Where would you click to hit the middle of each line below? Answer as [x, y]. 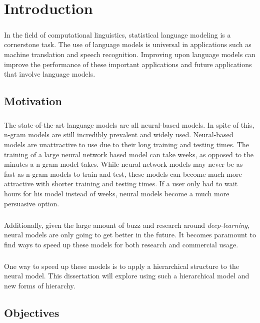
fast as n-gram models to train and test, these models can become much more [123, 174]
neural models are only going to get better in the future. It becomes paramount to [130, 235]
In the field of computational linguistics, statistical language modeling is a [117, 34]
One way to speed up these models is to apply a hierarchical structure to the [121, 266]
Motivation [33, 101]
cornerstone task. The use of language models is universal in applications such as [128, 44]
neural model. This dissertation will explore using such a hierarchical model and [127, 276]
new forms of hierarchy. [40, 285]
